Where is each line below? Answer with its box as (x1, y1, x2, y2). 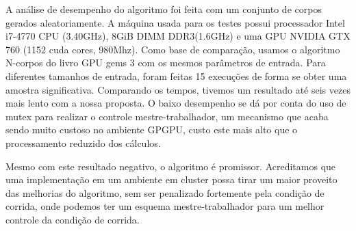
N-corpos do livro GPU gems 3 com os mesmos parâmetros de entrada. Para (5, 55, 326, 70)
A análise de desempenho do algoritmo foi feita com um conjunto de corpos (5, 2, 322, 16)
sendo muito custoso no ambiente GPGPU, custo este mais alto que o (5, 122, 298, 137)
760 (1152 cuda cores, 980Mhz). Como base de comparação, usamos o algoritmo (5, 42, 340, 56)
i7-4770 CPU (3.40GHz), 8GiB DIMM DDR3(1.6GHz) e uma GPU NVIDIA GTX (5, 29, 351, 43)
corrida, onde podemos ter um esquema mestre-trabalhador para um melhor (5, 199, 325, 213)
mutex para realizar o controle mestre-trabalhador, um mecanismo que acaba (5, 109, 329, 123)
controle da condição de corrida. (5, 212, 140, 226)
